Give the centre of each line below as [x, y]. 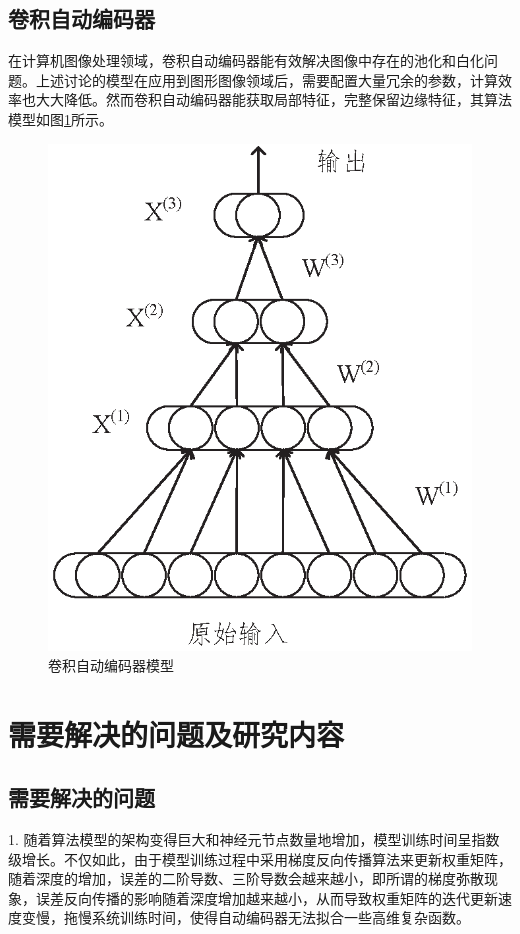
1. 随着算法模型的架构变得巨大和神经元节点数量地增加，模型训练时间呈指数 [254, 839]
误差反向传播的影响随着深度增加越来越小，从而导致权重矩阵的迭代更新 [266, 897]
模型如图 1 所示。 [60, 118]
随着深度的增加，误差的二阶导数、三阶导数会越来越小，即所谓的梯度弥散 [246, 878]
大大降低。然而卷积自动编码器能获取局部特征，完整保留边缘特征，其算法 [273, 99]
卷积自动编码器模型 [111, 664]
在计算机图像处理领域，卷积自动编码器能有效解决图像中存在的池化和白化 [246, 60]
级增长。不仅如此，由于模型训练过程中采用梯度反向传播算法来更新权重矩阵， [260, 858]
